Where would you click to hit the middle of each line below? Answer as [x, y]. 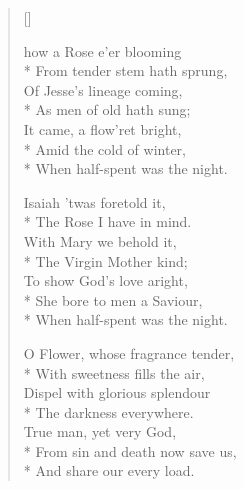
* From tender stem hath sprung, [125, 70]
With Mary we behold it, [100, 240]
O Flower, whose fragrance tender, [129, 352]
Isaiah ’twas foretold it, [94, 201]
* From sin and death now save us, [130, 450]
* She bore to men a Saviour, [113, 299]
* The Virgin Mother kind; [105, 260]
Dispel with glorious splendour [117, 392]
